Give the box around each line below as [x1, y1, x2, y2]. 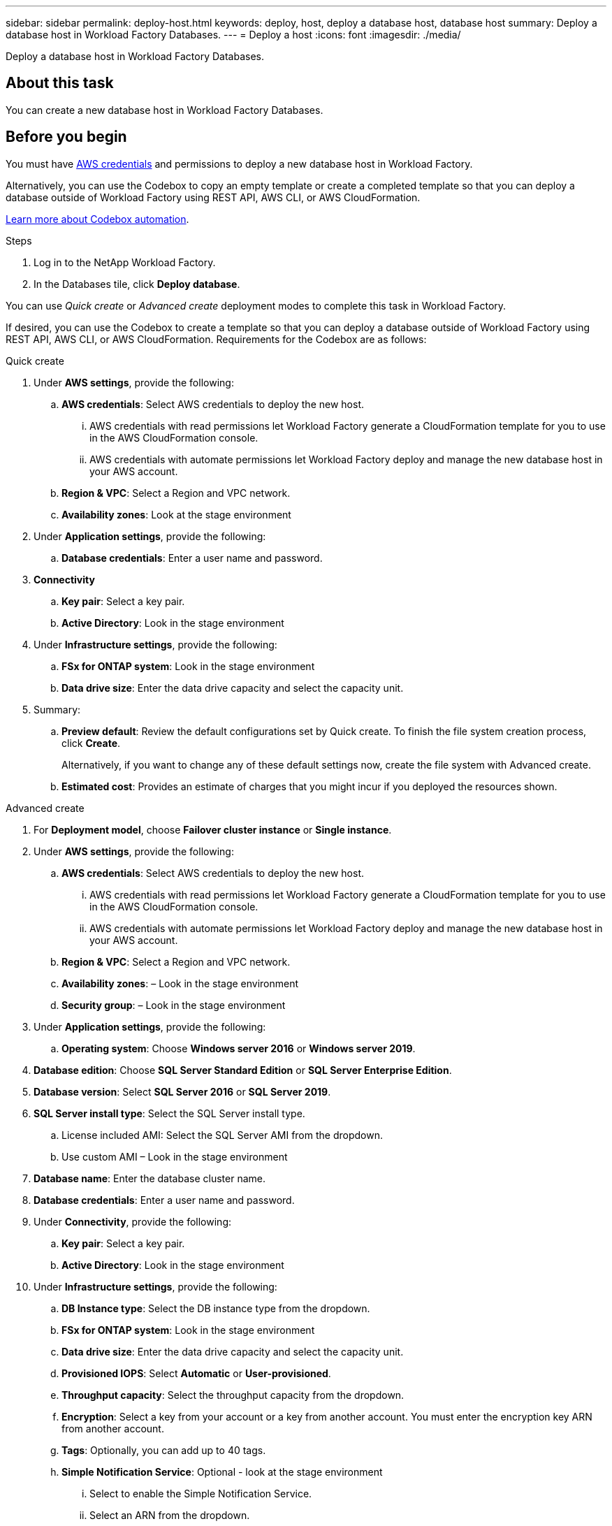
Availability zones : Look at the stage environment [61, 508, 291, 521]
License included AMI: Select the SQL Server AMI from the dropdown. [61, 1128, 383, 1141]
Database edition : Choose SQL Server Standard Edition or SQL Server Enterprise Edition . [34, 1063, 452, 1076]
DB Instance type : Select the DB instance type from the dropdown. [61, 1302, 370, 1314]
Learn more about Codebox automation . [6, 212, 189, 225]
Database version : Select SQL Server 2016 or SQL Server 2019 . [34, 1085, 331, 1098]
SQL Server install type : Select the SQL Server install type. [34, 1107, 305, 1119]
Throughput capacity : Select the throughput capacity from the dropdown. [61, 1388, 405, 1401]
